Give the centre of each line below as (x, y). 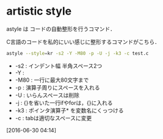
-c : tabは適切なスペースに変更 (53, 118)
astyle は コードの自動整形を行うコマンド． (61, 29)
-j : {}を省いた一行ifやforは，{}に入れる (64, 102)
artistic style (39, 11)
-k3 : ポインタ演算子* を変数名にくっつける (69, 110)
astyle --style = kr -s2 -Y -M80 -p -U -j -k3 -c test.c (78, 53)
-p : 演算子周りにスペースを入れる (58, 87)
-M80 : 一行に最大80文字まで (52, 80)
